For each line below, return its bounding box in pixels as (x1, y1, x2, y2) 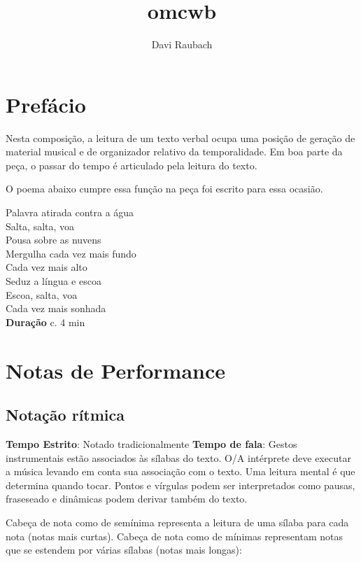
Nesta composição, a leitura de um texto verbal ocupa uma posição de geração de (6, 130, 355, 145)
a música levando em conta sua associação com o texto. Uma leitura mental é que (6, 464, 355, 479)
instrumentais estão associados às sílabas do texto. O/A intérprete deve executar (6, 450, 351, 465)
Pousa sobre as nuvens (6, 232, 101, 247)
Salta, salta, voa (6, 218, 75, 233)
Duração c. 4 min (6, 314, 85, 329)
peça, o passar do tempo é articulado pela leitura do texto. (6, 157, 257, 172)
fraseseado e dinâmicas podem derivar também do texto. (6, 491, 248, 506)
